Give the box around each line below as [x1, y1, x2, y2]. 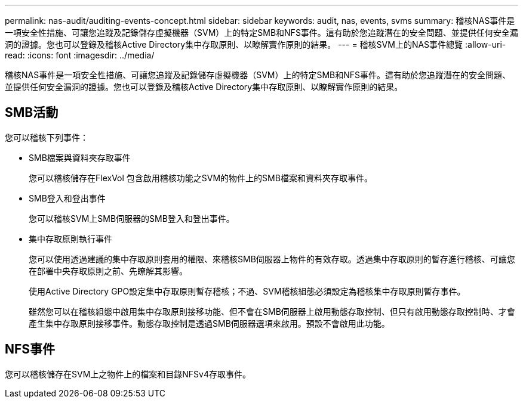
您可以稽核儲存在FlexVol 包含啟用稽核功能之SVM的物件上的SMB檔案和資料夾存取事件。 [29, 172, 373, 183]
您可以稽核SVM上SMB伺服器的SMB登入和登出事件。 [29, 213, 235, 224]
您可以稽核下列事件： [5, 132, 88, 142]
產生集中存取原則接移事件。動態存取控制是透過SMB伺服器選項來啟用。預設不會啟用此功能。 [29, 318, 390, 328]
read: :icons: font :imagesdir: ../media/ [5, 50, 155, 60]
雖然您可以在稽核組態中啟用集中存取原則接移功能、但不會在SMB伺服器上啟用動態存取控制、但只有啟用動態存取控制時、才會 [29, 306, 515, 317]
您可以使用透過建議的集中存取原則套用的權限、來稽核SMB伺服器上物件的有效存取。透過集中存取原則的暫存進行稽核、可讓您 [29, 253, 515, 264]
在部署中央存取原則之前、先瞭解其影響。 [29, 265, 187, 276]
